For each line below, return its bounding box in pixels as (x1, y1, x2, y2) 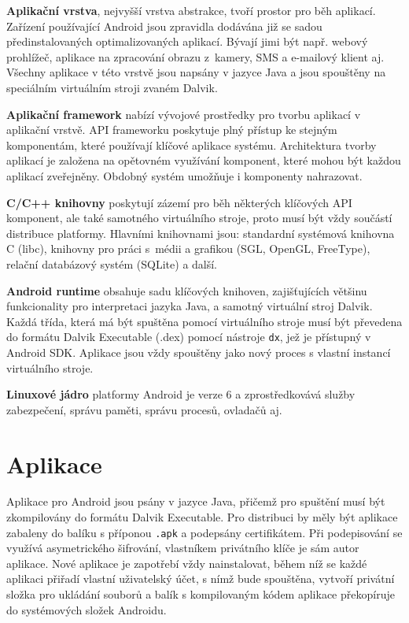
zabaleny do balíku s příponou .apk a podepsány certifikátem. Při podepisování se (6, 524, 403, 540)
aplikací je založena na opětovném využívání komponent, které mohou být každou (6, 152, 401, 169)
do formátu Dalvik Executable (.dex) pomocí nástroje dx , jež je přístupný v (6, 328, 371, 345)
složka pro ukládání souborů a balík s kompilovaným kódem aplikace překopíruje (6, 586, 395, 603)
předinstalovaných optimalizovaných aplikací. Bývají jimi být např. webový (6, 33, 368, 50)
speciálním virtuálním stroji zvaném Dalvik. (6, 79, 218, 95)
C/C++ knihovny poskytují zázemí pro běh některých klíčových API (6, 194, 352, 210)
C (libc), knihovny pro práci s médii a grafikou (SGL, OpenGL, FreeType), (6, 240, 370, 257)
